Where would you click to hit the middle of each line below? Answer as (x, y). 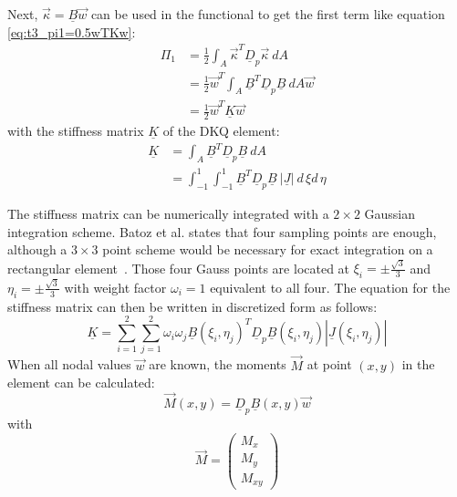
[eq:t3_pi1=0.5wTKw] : (72, 31)
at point (329, 364)
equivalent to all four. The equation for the (330, 287)
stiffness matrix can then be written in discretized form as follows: (192, 306)
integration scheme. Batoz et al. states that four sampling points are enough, (222, 231)
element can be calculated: (81, 383)
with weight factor (115, 287)
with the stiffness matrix (76, 131)
